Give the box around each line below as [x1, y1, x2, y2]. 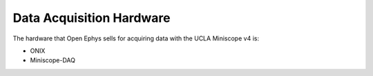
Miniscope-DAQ [30, 56, 76, 64]
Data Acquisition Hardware [12, 10, 171, 25]
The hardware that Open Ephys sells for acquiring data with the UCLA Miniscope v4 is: [12, 34, 259, 42]
